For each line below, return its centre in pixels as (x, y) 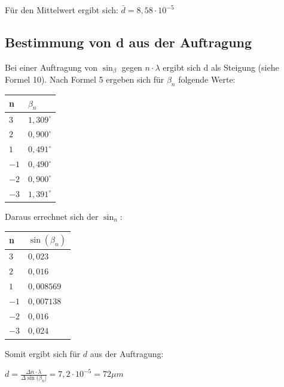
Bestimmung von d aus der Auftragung (129, 42)
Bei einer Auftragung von (51, 67)
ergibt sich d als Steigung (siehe (221, 67)
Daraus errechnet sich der (52, 216)
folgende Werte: (207, 79)
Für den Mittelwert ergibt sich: (62, 10)
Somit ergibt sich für (43, 353)
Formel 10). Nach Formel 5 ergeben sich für (85, 79)
